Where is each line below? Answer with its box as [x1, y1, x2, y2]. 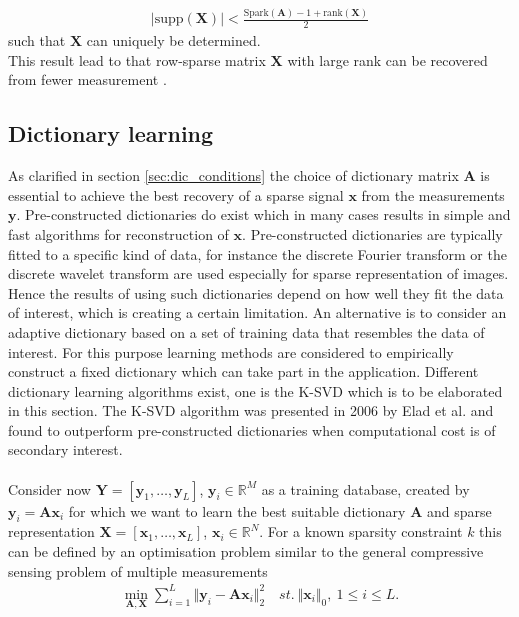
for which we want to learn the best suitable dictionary [68, 500, 406, 521]
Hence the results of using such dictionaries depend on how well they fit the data [8, 282, 504, 303]
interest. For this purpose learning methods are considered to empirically [8, 341, 454, 362]
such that [8, 30, 66, 51]
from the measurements [361, 184, 505, 205]
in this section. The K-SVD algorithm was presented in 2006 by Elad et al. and [8, 400, 494, 421]
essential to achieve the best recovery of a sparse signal [8, 184, 344, 205]
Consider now [8, 478, 91, 499]
